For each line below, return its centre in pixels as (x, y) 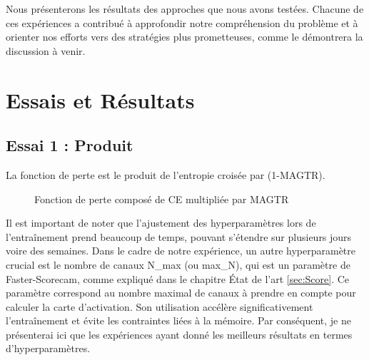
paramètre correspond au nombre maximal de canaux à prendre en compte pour (181, 293)
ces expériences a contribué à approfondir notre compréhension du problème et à (182, 22)
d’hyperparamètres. (48, 348)
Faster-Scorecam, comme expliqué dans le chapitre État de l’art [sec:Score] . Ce (178, 278)
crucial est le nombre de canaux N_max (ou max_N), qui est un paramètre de (178, 264)
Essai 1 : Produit (70, 145)
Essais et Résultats (100, 99)
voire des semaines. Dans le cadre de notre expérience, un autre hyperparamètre (181, 251)
